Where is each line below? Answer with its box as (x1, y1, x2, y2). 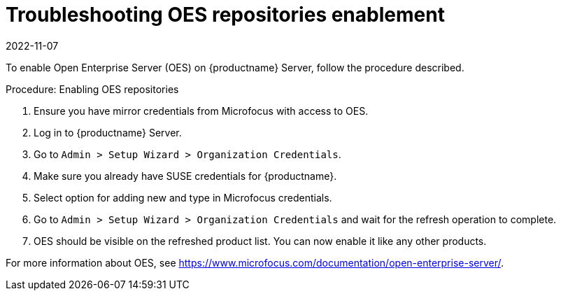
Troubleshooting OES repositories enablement (6, 3, 445, 27)
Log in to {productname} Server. (34, 126, 182, 139)
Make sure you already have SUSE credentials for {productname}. (34, 169, 337, 182)
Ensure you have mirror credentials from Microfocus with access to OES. (34, 104, 369, 117)
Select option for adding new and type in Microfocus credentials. (34, 191, 332, 204)
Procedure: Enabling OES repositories (6, 83, 179, 95)
